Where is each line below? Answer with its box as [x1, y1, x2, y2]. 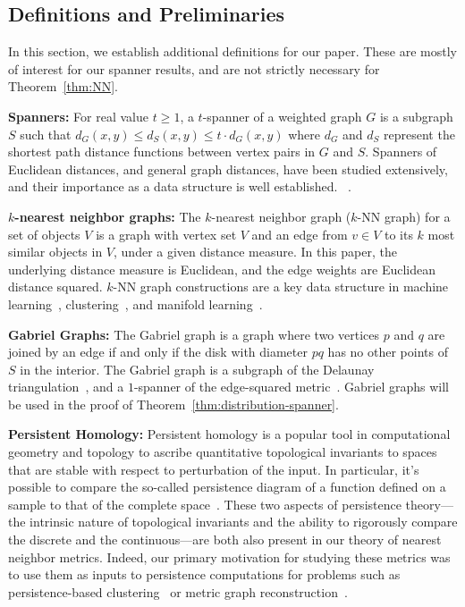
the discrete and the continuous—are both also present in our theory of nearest [8, 530, 442, 549]
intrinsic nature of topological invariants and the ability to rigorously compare [30, 512, 458, 531]
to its [384, 224, 413, 243]
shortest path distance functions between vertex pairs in [8, 142, 316, 161]
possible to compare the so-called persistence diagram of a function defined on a [8, 477, 446, 496]
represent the [384, 124, 455, 143]
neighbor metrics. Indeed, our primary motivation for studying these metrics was [8, 547, 451, 566]
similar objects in [8, 242, 103, 261]
